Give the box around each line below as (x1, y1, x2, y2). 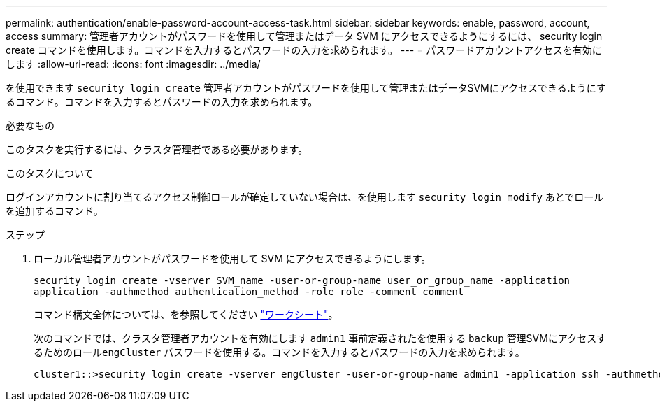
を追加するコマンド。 (6, 205, 103, 217)
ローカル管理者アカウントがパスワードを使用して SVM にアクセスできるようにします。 (34, 252, 431, 264)
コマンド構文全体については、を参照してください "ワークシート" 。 (34, 308, 338, 320)
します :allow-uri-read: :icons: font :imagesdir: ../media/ (6, 58, 261, 70)
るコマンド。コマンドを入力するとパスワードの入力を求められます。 (6, 96, 318, 108)
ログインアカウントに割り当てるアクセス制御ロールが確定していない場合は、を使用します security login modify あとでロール (6, 191, 604, 203)
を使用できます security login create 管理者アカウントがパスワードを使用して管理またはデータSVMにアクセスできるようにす (6, 82, 606, 94)
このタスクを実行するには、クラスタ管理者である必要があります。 (6, 143, 308, 155)
